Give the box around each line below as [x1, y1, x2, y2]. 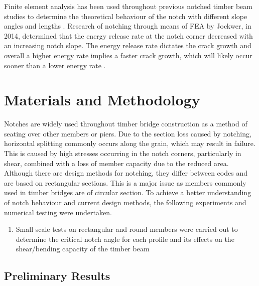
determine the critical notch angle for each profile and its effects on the [16, 233, 234, 244]
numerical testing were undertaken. [4, 207, 112, 217]
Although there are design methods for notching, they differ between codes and [4, 168, 247, 178]
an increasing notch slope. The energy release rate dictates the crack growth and [4, 40, 251, 51]
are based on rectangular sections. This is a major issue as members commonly [4, 177, 246, 188]
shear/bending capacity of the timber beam [16, 243, 150, 254]
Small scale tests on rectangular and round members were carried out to [16, 224, 238, 234]
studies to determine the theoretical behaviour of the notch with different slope [4, 11, 247, 21]
